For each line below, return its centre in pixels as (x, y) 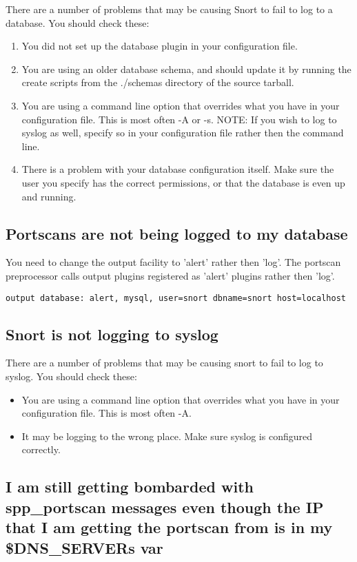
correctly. (41, 449)
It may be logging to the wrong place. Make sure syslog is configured (167, 436)
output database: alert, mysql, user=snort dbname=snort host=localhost (176, 298)
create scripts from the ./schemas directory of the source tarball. (158, 82)
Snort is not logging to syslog (112, 334)
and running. (49, 196)
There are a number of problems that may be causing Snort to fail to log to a (169, 9)
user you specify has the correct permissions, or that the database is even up (183, 182)
